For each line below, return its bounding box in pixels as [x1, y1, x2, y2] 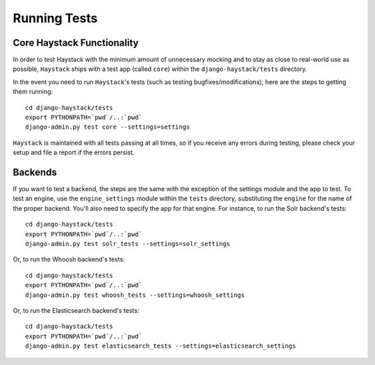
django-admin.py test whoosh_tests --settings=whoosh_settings [25, 291, 245, 299]
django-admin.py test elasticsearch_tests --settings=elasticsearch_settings [25, 342, 297, 350]
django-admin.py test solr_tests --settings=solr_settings [25, 240, 231, 248]
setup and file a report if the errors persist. [12, 148, 135, 156]
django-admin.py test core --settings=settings [25, 123, 190, 131]
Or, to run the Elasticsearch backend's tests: [12, 307, 140, 314]
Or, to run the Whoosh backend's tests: [12, 255, 125, 263]
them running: [12, 88, 53, 96]
